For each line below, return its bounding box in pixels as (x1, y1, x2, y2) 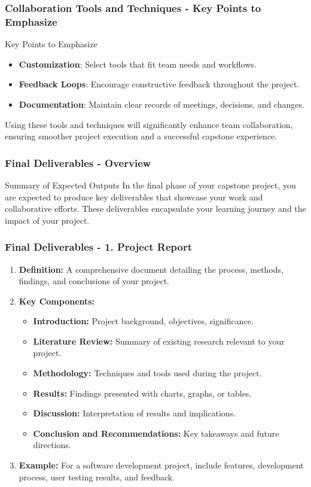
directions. (33, 439, 71, 451)
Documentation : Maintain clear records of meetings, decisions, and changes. (19, 98, 304, 110)
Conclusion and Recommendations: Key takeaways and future (33, 427, 279, 439)
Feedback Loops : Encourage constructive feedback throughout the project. (19, 78, 300, 90)
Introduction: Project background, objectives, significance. (33, 315, 254, 327)
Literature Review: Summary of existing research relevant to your (33, 334, 285, 347)
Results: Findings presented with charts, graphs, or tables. (33, 386, 252, 399)
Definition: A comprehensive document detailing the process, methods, (19, 263, 283, 275)
